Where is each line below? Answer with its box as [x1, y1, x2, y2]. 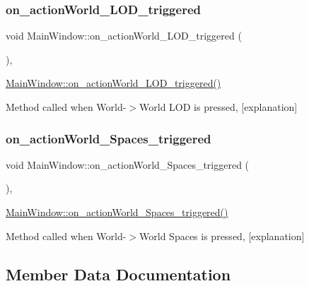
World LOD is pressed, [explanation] [139, 100, 298, 114]
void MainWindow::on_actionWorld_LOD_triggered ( [6, 28, 242, 43]
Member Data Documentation [6, 263, 231, 285]
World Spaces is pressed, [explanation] [139, 228, 305, 243]
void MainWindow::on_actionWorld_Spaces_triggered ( [6, 157, 250, 172]
